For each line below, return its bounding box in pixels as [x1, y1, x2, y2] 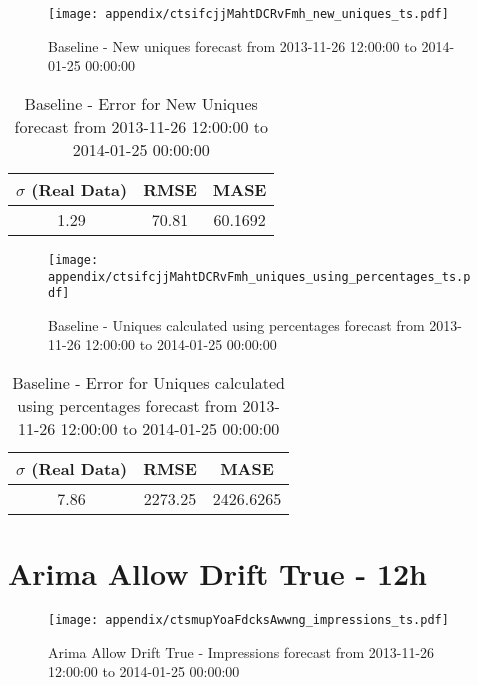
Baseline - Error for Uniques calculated [12, 371, 286, 394]
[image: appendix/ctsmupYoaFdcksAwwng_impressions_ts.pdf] [48, 613, 449, 628]
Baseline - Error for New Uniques [24, 91, 258, 115]
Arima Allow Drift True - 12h [8, 553, 427, 594]
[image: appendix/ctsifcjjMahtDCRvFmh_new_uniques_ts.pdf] [48, 7, 449, 21]
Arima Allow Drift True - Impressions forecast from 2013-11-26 [48, 641, 435, 662]
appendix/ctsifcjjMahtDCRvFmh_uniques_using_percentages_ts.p [48, 269, 471, 284]
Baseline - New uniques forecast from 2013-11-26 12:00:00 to [48, 35, 417, 56]
